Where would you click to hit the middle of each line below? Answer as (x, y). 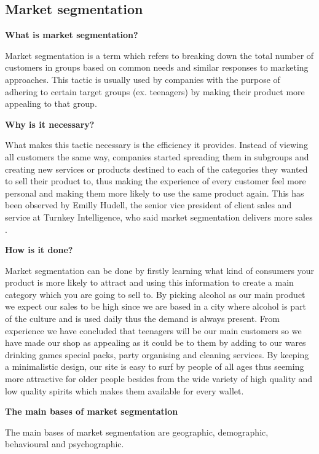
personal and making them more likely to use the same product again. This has (155, 193)
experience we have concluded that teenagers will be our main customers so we (153, 330)
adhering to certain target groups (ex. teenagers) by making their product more (155, 91)
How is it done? (39, 250)
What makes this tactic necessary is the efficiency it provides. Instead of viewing (156, 145)
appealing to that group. (51, 104)
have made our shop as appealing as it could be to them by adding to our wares (156, 342)
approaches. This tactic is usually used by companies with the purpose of (143, 79)
